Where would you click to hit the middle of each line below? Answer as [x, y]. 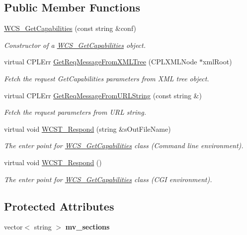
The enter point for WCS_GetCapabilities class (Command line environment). [124, 145]
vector [13, 227]
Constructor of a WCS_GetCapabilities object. [75, 45]
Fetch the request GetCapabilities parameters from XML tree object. [107, 78]
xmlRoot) [217, 62]
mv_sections [87, 227]
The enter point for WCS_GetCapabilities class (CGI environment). [108, 179]
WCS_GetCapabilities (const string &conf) [70, 28]
